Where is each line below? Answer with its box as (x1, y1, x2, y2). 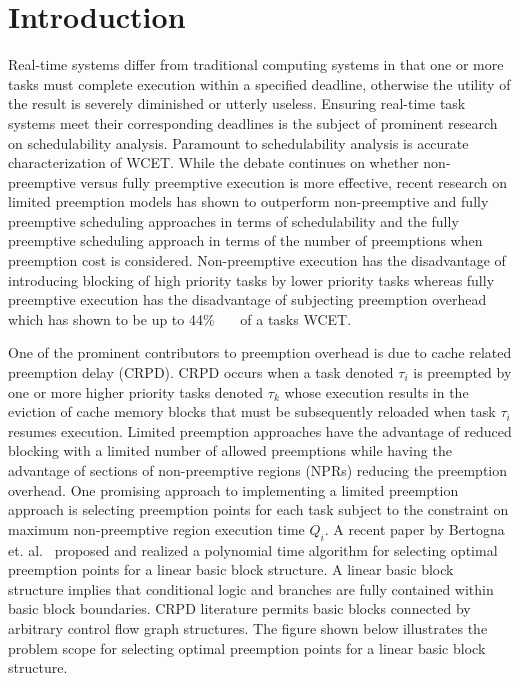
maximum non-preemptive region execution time (8, 518, 305, 539)
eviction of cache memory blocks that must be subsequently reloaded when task (8, 401, 496, 422)
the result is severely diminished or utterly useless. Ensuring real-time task (8, 93, 466, 114)
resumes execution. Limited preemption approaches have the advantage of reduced (8, 420, 512, 441)
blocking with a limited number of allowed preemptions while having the (8, 440, 452, 461)
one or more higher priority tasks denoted (8, 381, 264, 402)
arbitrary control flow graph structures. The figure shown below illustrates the (8, 617, 488, 638)
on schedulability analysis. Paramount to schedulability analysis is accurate (8, 132, 469, 153)
